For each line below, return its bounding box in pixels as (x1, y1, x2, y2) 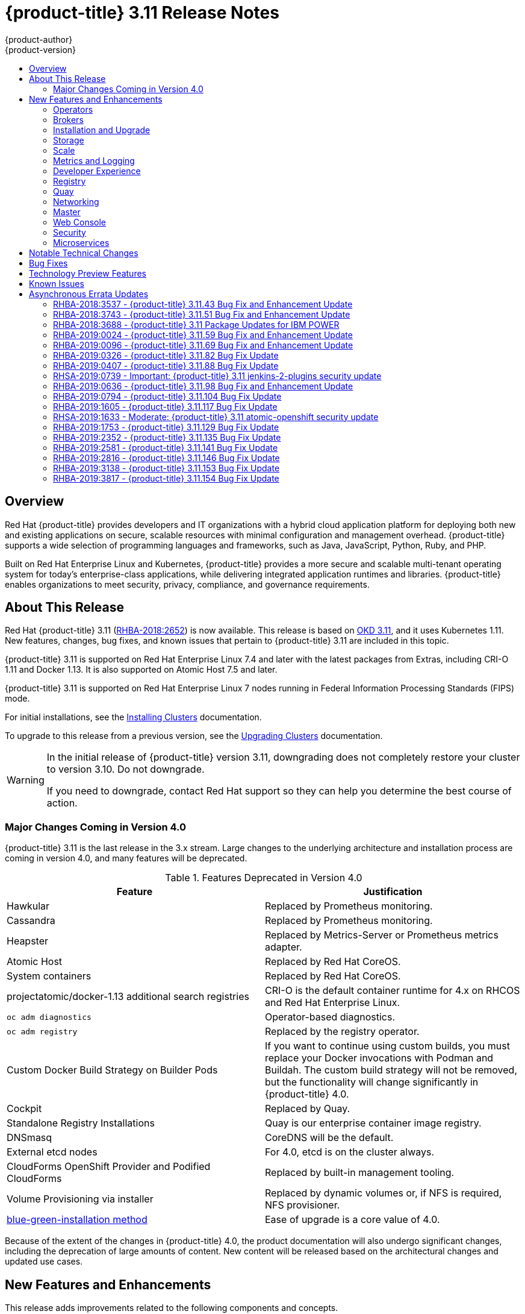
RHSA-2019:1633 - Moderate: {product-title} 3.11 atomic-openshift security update (53, 411, 379, 422)
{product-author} (5, 34, 73, 45)
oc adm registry (7, 1026, 78, 1036)
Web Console (53, 216, 106, 227)
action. (46, 797, 78, 809)
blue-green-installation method (7, 1213, 148, 1226)
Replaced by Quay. (265, 1102, 350, 1115)
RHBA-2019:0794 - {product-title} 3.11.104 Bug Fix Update (53, 391, 282, 401)
